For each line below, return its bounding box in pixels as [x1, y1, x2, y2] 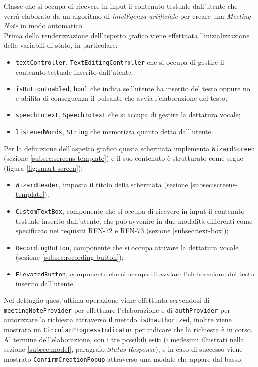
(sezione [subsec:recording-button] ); [15, 252, 124, 262]
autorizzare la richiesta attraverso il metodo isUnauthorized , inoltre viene [4, 314, 232, 325]
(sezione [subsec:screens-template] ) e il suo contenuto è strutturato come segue [4, 153, 243, 163]
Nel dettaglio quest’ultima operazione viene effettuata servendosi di [4, 295, 210, 305]
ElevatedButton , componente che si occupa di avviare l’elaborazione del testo [15, 268, 254, 278]
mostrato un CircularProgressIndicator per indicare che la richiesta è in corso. [4, 324, 253, 335]
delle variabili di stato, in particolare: [4, 40, 118, 50]
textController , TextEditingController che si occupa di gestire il [15, 56, 224, 67]
